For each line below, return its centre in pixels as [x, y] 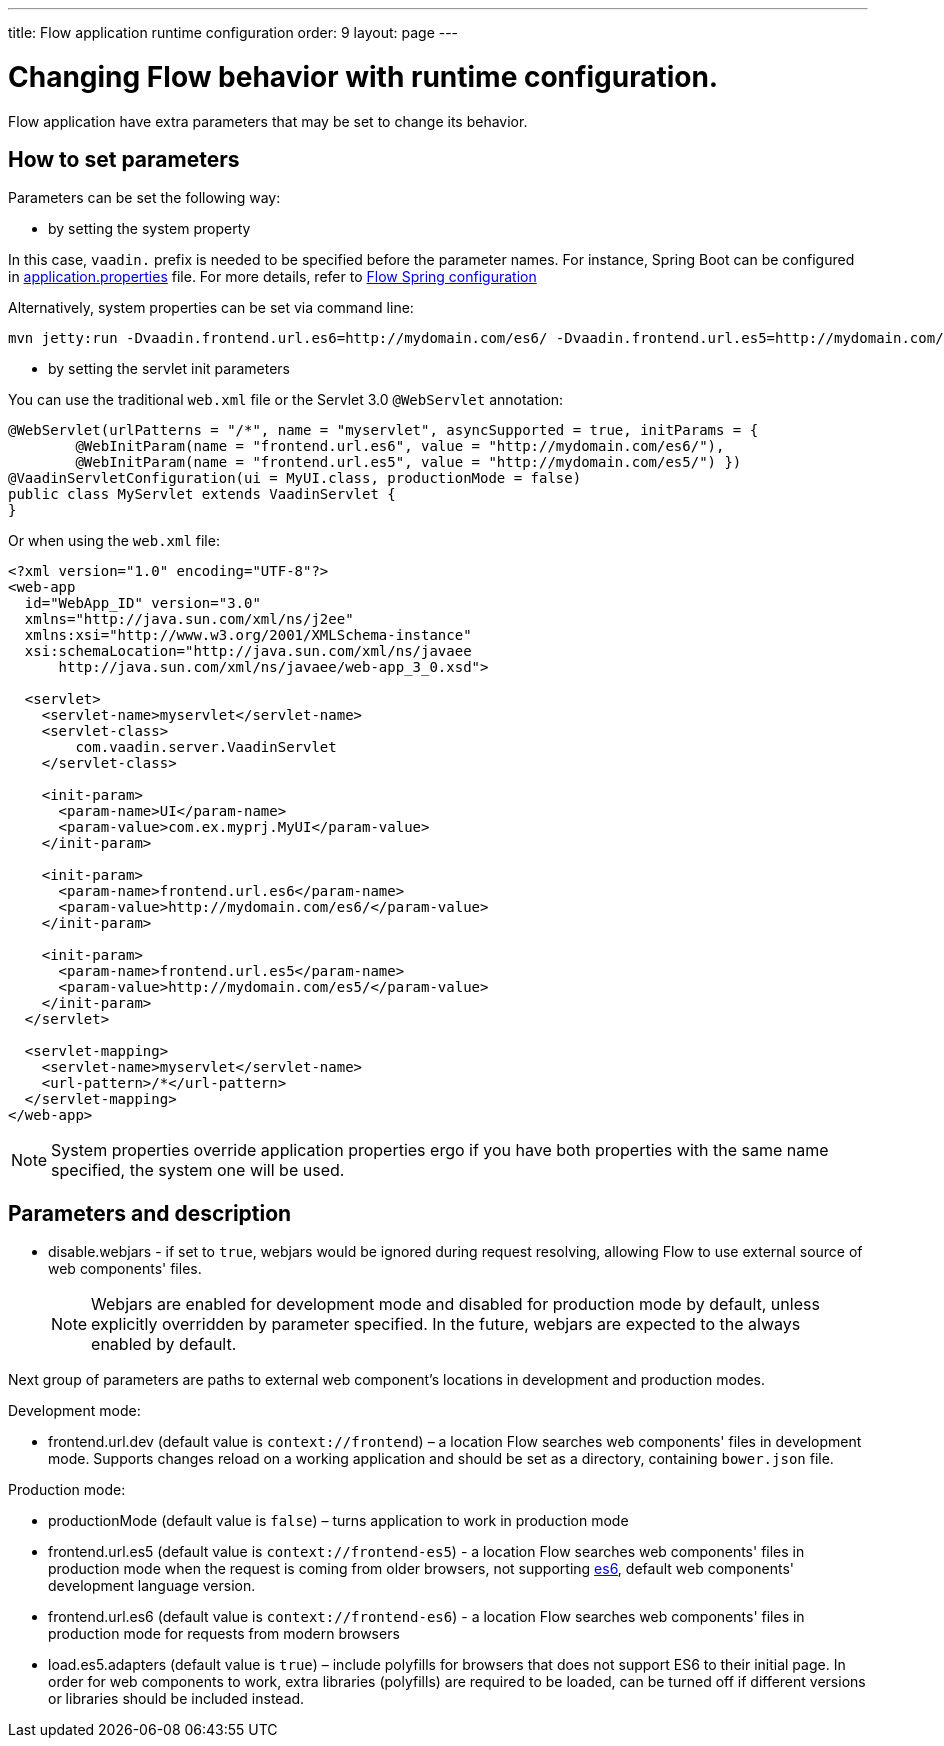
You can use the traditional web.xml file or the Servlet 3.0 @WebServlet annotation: [286, 400]
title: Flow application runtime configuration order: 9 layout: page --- [233, 32]
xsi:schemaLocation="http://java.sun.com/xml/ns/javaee [248, 651]
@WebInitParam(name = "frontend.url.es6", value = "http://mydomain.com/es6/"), [400, 446]
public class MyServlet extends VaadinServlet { [202, 494]
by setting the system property [149, 229]
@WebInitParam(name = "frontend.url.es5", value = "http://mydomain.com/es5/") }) [408, 462]
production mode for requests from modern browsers [224, 1634]
